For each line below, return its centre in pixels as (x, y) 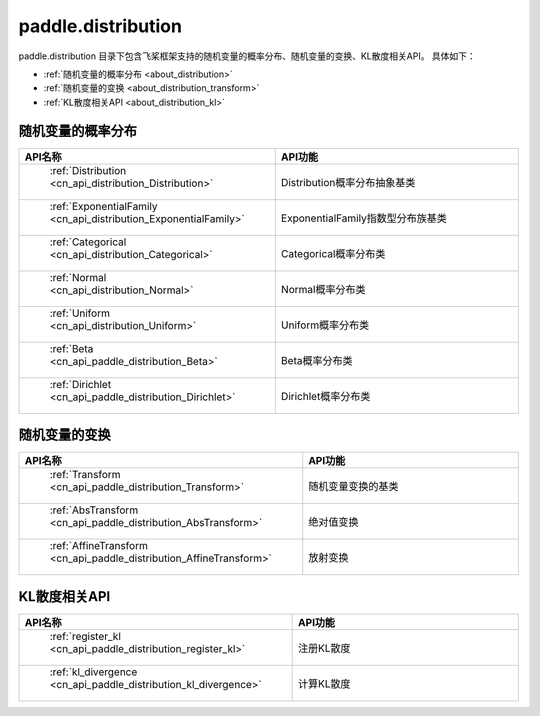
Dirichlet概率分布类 (325, 396)
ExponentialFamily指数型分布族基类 (363, 218)
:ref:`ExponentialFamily (103, 206)
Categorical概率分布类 (333, 253)
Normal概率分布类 (323, 289)
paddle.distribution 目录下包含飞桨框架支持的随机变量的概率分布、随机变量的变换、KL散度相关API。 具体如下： (247, 56)
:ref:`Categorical (88, 242)
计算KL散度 (324, 683)
